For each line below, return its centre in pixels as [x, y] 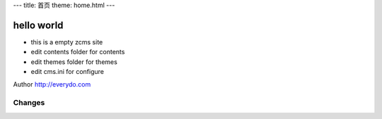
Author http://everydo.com [52, 84]
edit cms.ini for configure [67, 72]
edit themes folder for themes [74, 62]
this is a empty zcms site [67, 42]
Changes [29, 103]
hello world [38, 25]
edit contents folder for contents [78, 52]
